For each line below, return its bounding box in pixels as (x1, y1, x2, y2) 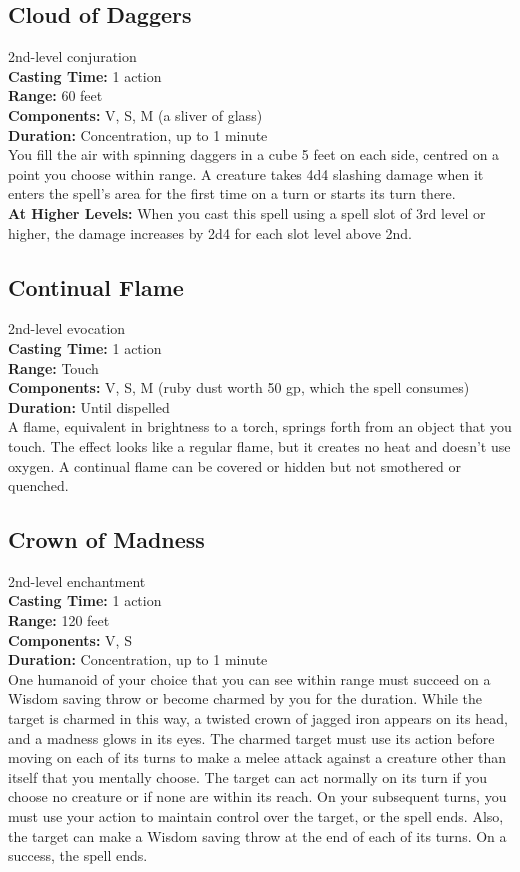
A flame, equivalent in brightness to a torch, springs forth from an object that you (8, 416, 512, 437)
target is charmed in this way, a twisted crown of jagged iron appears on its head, (8, 708, 508, 729)
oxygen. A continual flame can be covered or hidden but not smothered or (8, 455, 461, 476)
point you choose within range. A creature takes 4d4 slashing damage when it (8, 163, 484, 184)
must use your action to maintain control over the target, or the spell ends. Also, (8, 806, 504, 827)
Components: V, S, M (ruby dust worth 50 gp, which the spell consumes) (8, 377, 470, 398)
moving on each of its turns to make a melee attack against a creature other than (8, 747, 507, 768)
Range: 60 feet (8, 85, 103, 106)
